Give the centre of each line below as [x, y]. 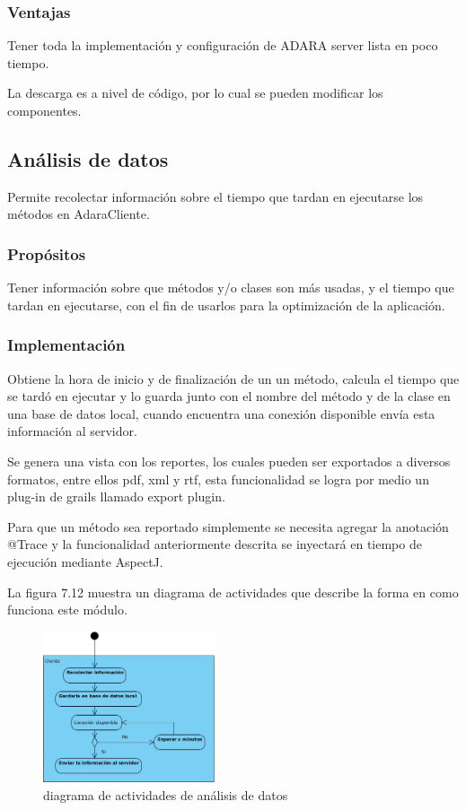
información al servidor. [72, 431]
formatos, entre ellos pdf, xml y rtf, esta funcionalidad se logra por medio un [218, 479]
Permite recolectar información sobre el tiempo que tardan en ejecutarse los [215, 196]
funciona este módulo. [67, 610]
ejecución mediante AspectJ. [85, 561]
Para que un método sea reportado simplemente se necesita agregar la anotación [228, 526]
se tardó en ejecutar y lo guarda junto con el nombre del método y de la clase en [229, 396]
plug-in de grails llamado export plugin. [116, 496]
